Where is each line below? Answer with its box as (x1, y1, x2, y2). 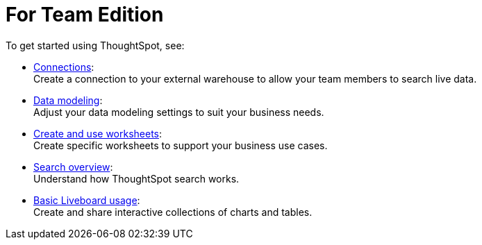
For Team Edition (6, 3, 164, 26)
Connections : (33, 60, 94, 73)
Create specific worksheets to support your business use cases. (33, 139, 328, 151)
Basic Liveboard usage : (33, 194, 140, 206)
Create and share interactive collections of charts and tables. (33, 205, 313, 218)
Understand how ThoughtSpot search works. (33, 172, 240, 185)
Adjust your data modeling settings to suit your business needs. (33, 105, 324, 118)
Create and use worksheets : (33, 127, 163, 140)
